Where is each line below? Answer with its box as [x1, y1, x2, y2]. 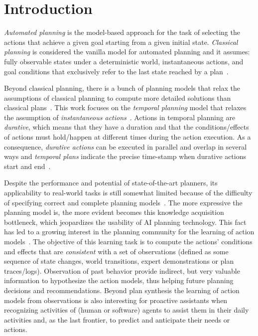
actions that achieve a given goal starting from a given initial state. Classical [4, 36, 238, 47]
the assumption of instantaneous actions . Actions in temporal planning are [4, 112, 236, 122]
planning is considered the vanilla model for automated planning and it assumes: [4, 46, 250, 57]
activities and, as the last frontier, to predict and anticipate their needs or [4, 314, 230, 325]
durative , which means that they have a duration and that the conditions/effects [4, 122, 249, 132]
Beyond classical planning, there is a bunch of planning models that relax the [4, 83, 240, 93]
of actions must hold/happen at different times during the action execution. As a [4, 132, 251, 142]
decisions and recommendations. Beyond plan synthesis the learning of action [4, 285, 240, 295]
